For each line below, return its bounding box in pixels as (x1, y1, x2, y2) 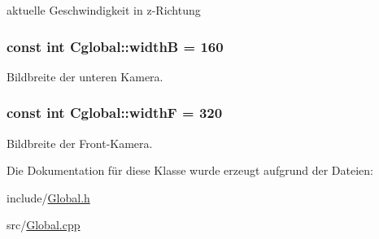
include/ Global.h (7, 189, 90, 206)
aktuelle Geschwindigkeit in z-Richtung (7, 2, 201, 18)
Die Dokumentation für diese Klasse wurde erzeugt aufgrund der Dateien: (7, 162, 373, 179)
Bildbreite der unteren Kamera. (7, 67, 163, 85)
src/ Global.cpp (7, 216, 81, 233)
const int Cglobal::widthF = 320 (7, 102, 223, 123)
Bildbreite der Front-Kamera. (7, 134, 153, 151)
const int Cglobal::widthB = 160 (7, 36, 224, 56)
